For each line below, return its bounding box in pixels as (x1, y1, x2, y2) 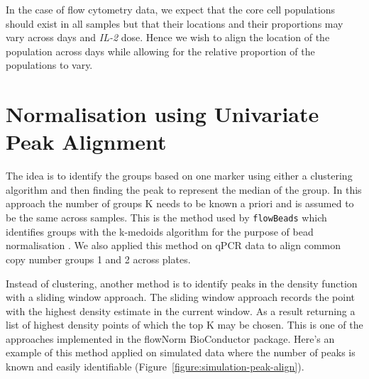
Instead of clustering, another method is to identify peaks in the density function (6, 275, 358, 290)
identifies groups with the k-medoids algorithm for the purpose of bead (6, 224, 314, 238)
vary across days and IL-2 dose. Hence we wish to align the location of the (6, 30, 330, 45)
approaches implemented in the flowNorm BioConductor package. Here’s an (6, 331, 335, 346)
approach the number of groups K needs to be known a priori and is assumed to (6, 196, 354, 211)
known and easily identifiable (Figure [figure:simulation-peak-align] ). (6, 359, 304, 374)
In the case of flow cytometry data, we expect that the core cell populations (6, 2, 336, 16)
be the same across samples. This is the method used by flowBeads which (6, 210, 327, 225)
